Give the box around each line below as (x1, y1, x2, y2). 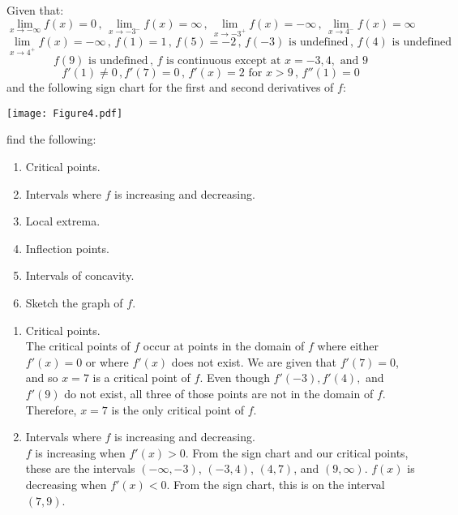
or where (85, 353, 129, 370)
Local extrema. (25, 212, 101, 230)
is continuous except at (166, 55, 281, 67)
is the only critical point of (111, 401, 244, 418)
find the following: (6, 131, 96, 148)
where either (317, 337, 379, 354)
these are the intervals (25, 460, 135, 477)
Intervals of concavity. (25, 267, 135, 284)
